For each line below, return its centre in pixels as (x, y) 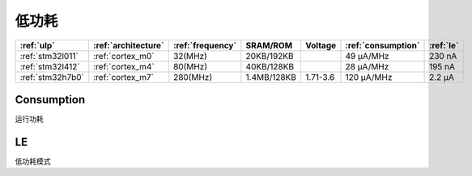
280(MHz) (193, 77)
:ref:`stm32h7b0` (52, 77)
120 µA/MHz (369, 77)
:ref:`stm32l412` (50, 66)
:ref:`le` (444, 45)
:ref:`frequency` (205, 45)
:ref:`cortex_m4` (124, 66)
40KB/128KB (270, 66)
